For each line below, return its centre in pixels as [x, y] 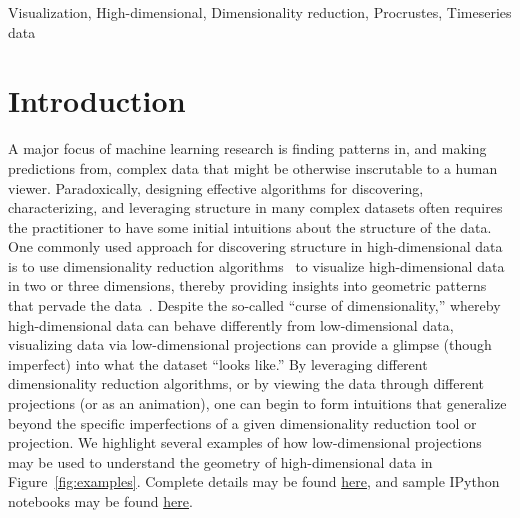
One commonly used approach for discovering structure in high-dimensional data [255, 246]
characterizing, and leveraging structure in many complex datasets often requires [255, 207]
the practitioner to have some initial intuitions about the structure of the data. [250, 226]
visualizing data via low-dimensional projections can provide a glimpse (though [250, 344]
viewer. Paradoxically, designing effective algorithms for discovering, [216, 187]
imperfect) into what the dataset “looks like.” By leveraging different [218, 363]
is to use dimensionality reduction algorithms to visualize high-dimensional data [256, 265]
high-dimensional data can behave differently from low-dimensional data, [231, 324]
